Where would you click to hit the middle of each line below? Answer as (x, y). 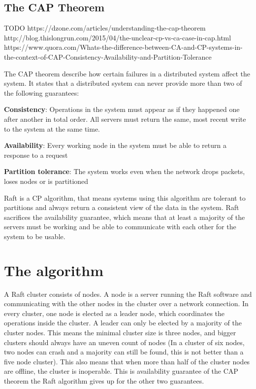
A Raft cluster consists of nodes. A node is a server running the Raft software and (128, 294)
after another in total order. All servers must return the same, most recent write (125, 119)
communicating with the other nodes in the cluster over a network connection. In (126, 303)
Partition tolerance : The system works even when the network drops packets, (125, 171)
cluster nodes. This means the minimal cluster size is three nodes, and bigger (120, 332)
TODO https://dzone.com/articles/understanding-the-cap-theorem (105, 28)
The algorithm (54, 270)
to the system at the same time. (52, 128)
